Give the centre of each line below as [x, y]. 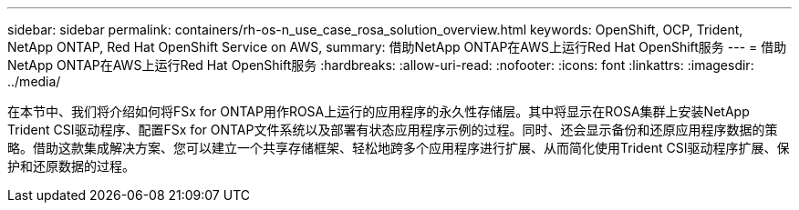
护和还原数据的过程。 [71, 166]
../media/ [34, 81]
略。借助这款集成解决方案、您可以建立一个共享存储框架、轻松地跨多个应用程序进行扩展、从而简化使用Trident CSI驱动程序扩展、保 [399, 148]
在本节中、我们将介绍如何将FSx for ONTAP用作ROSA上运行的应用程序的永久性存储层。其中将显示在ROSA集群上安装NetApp [379, 111]
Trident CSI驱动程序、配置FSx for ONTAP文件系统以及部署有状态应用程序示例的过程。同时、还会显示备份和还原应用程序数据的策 [393, 130]
